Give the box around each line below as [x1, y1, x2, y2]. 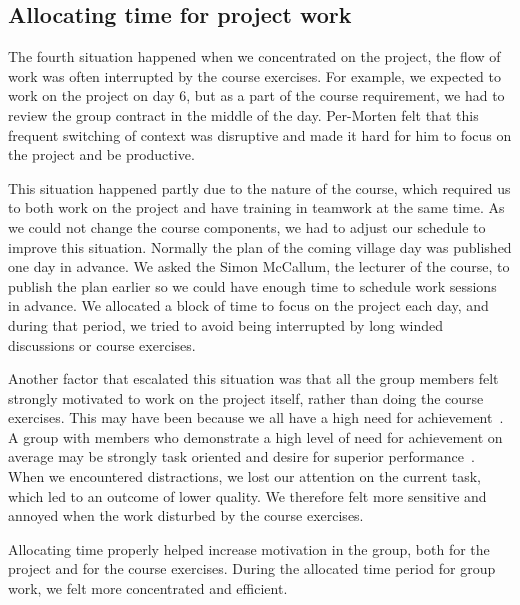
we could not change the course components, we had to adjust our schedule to [8, 216, 486, 237]
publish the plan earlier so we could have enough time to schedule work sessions [8, 275, 497, 296]
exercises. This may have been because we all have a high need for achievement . [8, 407, 504, 428]
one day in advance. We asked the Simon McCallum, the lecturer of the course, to [8, 256, 510, 277]
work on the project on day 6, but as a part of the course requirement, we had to [8, 85, 505, 106]
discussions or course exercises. [8, 334, 196, 355]
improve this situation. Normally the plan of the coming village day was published [8, 236, 512, 257]
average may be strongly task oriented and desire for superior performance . [8, 446, 475, 467]
